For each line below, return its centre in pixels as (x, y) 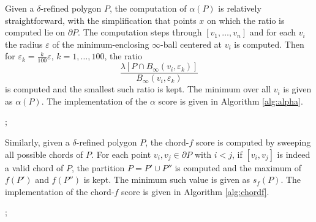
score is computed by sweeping (254, 142)
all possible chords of (44, 154)
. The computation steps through (140, 32)
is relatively (240, 8)
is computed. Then (269, 44)
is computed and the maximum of (238, 167)
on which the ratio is (246, 20)
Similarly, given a (37, 142)
